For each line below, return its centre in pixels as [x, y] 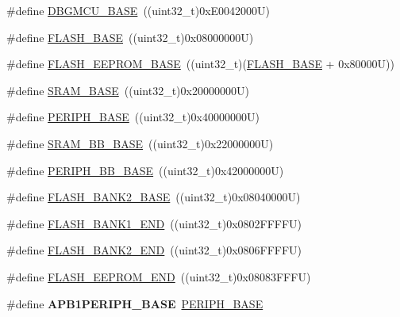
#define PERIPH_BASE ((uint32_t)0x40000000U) [133, 117]
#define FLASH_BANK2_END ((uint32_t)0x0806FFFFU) [154, 250]
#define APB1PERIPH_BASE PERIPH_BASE [135, 303]
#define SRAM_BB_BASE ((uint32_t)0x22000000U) [140, 143]
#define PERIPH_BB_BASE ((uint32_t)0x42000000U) [145, 170]
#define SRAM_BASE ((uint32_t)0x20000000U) [128, 90]
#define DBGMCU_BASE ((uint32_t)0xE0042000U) [138, 10]
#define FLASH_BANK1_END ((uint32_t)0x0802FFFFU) [154, 223]
